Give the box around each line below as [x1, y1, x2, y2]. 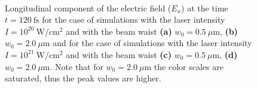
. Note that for [50, 60, 103, 72]
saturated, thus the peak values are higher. [5, 72, 161, 84]
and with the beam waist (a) [66, 25, 172, 37]
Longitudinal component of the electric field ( [5, 1, 172, 14]
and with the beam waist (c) [66, 48, 172, 60]
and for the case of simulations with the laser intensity [53, 37, 252, 49]
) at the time [181, 1, 228, 14]
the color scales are [154, 60, 224, 72]
